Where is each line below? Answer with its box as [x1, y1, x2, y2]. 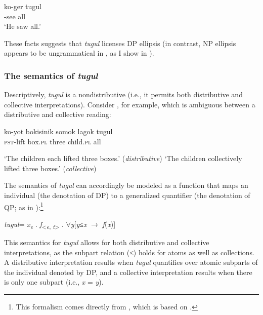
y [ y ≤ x [70, 218, 87, 229]
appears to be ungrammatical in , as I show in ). [4, 48, 154, 58]
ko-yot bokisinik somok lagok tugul [4, 126, 113, 136]
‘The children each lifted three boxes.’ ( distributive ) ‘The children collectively [4, 153, 242, 164]
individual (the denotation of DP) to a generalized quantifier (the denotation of [4, 189, 250, 200]
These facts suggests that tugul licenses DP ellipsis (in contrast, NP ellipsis [4, 37, 236, 48]
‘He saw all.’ [4, 21, 41, 31]
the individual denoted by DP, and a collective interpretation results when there [4, 266, 252, 277]
